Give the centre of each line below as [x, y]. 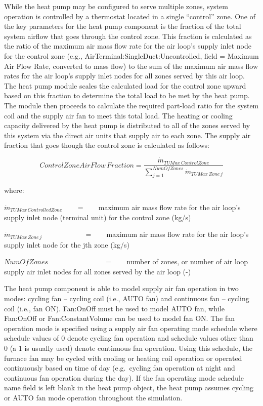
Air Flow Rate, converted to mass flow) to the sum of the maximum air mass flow [131, 66]
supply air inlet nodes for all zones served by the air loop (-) [98, 271]
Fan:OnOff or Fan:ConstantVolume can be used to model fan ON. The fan [120, 318]
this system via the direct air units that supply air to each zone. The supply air [127, 135]
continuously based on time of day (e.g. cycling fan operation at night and [120, 368]
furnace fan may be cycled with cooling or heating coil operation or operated [123, 358]
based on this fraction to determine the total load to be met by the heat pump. [127, 95]
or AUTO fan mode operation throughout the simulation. [93, 397]
